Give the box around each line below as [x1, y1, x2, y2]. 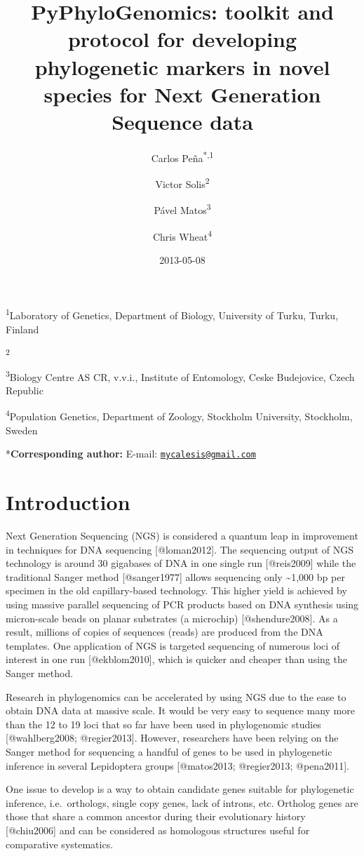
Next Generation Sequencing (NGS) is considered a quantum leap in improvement [6, 528, 358, 543]
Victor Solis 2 [155, 175, 210, 191]
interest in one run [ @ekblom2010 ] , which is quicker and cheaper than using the [6, 652, 347, 667]
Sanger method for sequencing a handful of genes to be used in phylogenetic [6, 744, 332, 759]
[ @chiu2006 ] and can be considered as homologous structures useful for [6, 822, 310, 837]
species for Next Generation [43, 79, 321, 108]
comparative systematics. [6, 836, 114, 851]
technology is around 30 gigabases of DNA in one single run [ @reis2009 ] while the [6, 556, 356, 570]
